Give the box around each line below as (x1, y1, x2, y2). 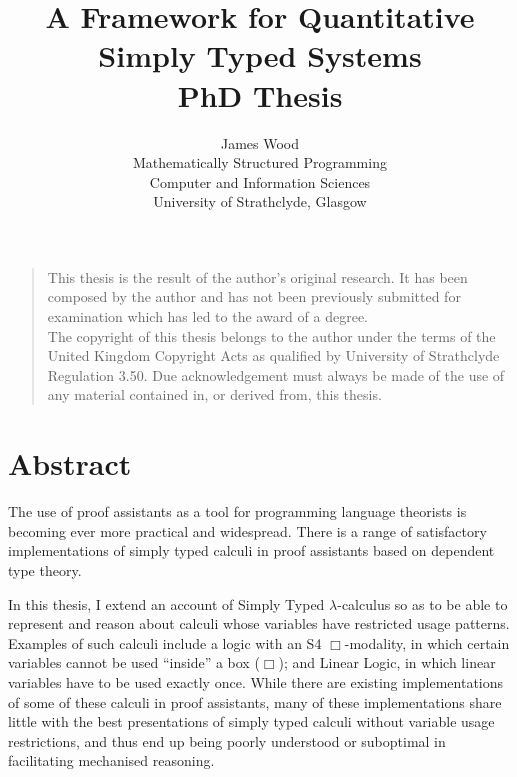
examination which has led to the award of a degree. (47, 306, 368, 327)
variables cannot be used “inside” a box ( (8, 652, 260, 673)
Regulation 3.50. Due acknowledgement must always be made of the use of (47, 364, 505, 385)
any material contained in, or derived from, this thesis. (47, 384, 382, 405)
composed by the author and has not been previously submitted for (47, 286, 461, 307)
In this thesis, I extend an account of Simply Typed (8, 593, 325, 614)
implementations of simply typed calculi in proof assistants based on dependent (8, 540, 495, 561)
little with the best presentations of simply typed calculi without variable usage (8, 711, 495, 732)
